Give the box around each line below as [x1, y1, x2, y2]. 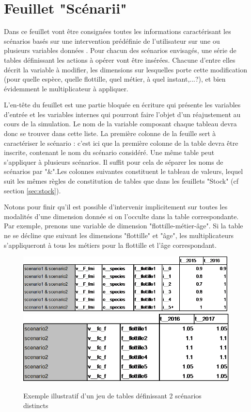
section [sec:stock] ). [4, 185, 61, 195]
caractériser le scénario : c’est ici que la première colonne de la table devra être [4, 137, 238, 148]
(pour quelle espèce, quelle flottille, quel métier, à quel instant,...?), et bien [4, 74, 226, 84]
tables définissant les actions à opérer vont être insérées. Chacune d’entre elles [4, 54, 235, 65]
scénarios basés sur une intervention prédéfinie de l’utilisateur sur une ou [4, 35, 220, 46]
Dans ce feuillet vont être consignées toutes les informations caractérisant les [4, 26, 231, 36]
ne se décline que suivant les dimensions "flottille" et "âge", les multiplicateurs [4, 230, 234, 240]
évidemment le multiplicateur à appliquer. [4, 83, 128, 93]
